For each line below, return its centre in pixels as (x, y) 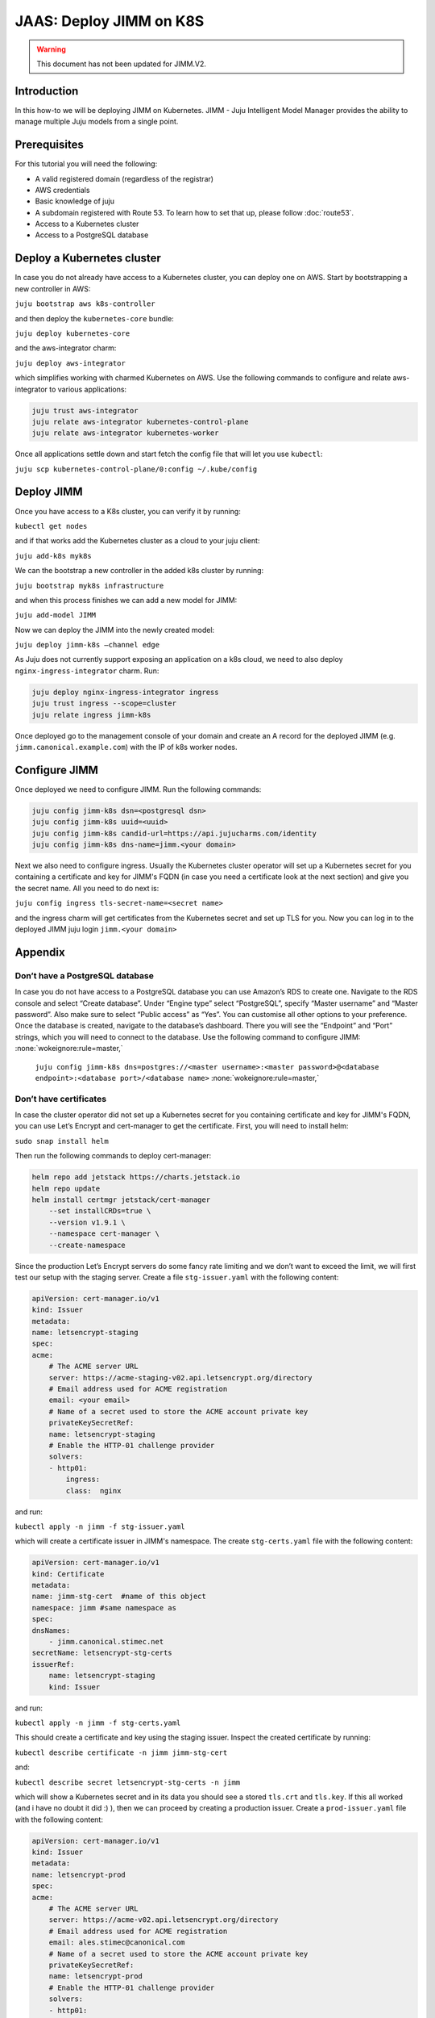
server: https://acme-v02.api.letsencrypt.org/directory (164, 1920)
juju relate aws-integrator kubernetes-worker (125, 433)
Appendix (40, 952)
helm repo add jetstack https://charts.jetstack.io (136, 1177)
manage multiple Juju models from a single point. (97, 122)
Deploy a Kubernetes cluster (88, 258)
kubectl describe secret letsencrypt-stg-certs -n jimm (128, 1782)
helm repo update (66, 1188)
